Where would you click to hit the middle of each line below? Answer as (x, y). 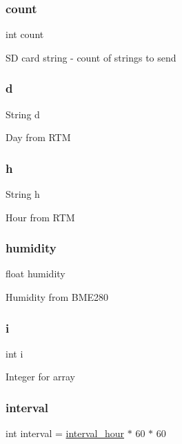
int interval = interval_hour (65, 433)
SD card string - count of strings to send (91, 57)
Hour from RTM (40, 217)
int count (25, 34)
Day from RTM (38, 137)
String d (23, 114)
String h (23, 194)
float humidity (36, 274)
